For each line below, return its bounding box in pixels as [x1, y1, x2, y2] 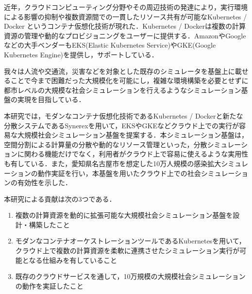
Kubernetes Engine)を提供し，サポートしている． [4, 49, 158, 59]
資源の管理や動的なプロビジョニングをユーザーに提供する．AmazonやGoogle [4, 30, 246, 40]
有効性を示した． [17, 177, 72, 188]
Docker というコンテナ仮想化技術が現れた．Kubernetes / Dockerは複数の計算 [4, 21, 246, 31]
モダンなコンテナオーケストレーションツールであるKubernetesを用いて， [15, 236, 246, 246]
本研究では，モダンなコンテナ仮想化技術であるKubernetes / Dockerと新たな [4, 110, 243, 121]
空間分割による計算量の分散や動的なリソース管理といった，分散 [4, 139, 207, 149]
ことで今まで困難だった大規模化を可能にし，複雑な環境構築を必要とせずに [10, 75, 249, 86]
